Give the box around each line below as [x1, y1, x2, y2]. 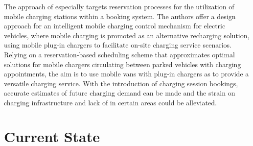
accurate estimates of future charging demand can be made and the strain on [4, 88, 235, 98]
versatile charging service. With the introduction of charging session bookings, [4, 78, 238, 88]
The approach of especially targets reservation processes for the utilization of [4, 1, 234, 11]
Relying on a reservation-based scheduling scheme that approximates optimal [4, 49, 235, 59]
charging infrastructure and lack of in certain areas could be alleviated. [4, 97, 217, 107]
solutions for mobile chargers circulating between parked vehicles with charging [4, 59, 241, 69]
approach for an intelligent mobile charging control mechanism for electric [4, 21, 226, 31]
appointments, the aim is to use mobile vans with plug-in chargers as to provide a [4, 69, 249, 79]
